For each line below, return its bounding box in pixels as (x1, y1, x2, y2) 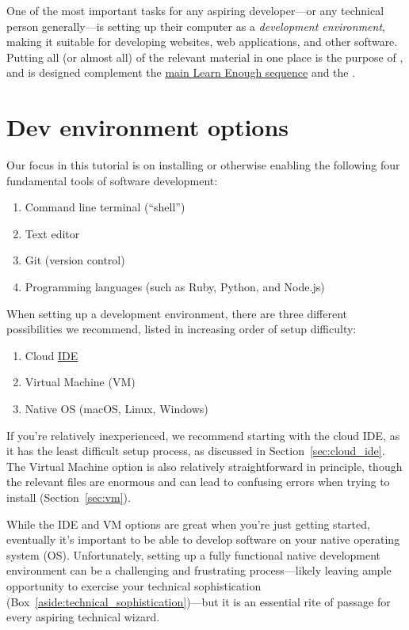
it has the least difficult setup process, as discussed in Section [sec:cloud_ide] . (6, 442, 385, 459)
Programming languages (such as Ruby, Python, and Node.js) (25, 279, 325, 295)
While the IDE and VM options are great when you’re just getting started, (6, 515, 370, 532)
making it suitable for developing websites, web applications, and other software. (6, 33, 398, 50)
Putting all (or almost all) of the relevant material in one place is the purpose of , (6, 48, 403, 65)
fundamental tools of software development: (6, 172, 218, 188)
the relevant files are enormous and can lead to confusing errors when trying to (6, 473, 390, 490)
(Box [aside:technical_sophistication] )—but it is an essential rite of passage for (6, 593, 391, 609)
